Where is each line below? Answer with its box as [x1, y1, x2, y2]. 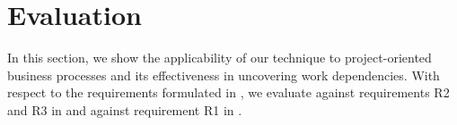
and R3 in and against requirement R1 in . [7, 100, 242, 119]
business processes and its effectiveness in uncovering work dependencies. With [7, 65, 440, 84]
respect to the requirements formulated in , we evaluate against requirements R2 [7, 83, 450, 102]
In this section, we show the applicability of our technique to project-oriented [7, 48, 432, 67]
